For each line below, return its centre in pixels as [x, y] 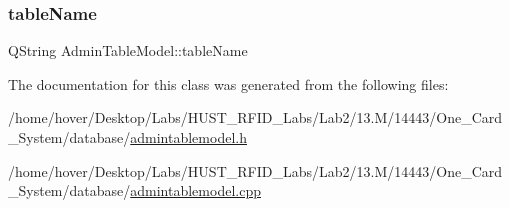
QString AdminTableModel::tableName [128, 50]
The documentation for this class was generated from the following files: [228, 83]
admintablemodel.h [188, 137]
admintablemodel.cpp [195, 190]
